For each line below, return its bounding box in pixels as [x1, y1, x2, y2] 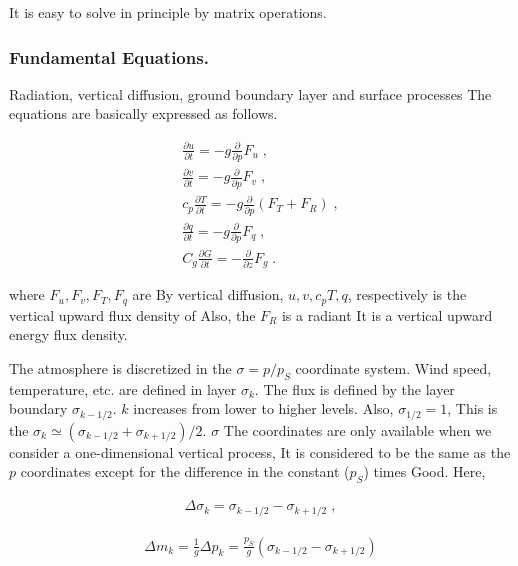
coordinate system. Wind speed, [295, 357, 492, 378]
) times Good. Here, [363, 461, 486, 482]
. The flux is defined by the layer [254, 378, 455, 399]
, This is [447, 398, 498, 419]
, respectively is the [347, 284, 467, 305]
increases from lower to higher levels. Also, [133, 398, 394, 419]
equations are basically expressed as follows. [9, 103, 278, 124]
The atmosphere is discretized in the [9, 357, 232, 378]
